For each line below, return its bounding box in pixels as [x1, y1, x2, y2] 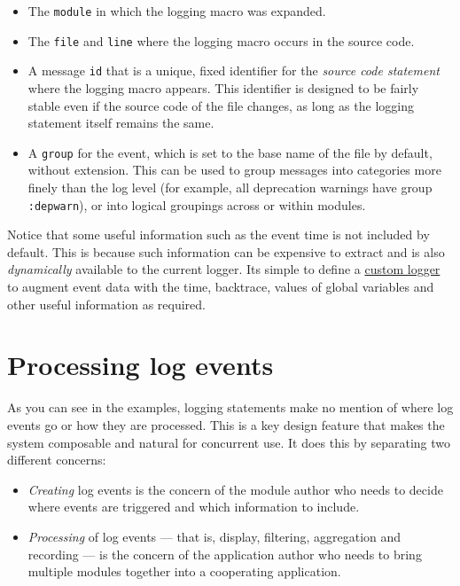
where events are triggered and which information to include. [27, 497, 360, 516]
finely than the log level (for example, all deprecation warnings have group [27, 178, 433, 196]
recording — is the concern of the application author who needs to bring [27, 544, 422, 563]
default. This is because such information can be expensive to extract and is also [7, 242, 445, 261]
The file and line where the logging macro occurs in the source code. [27, 31, 415, 50]
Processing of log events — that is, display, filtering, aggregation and [27, 527, 402, 545]
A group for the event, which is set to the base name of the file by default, [27, 143, 433, 161]
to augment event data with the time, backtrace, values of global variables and [7, 277, 434, 296]
